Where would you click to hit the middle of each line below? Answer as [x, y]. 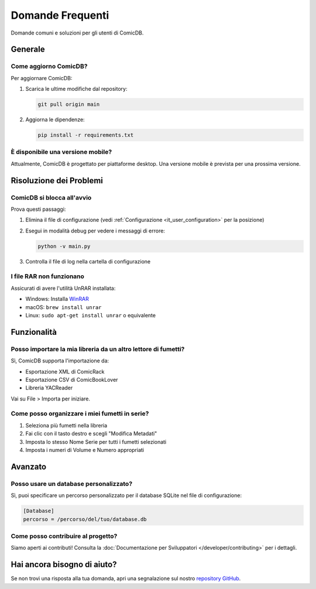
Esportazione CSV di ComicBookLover [72, 379]
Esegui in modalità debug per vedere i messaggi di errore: [95, 231]
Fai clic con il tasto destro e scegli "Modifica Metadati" [91, 434]
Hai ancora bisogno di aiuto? [64, 565]
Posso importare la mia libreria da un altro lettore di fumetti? [98, 349]
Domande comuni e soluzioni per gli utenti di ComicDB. [77, 33]
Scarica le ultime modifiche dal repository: [76, 89]
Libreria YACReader [49, 388]
